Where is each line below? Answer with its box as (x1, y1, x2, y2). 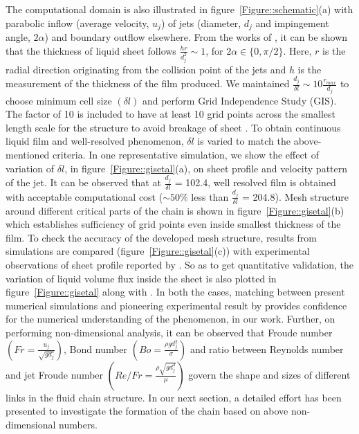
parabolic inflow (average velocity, (6, 15, 149, 30)
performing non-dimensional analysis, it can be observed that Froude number (6, 325, 333, 339)
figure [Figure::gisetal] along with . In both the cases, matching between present (6, 284, 345, 299)
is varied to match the (197, 134, 291, 148)
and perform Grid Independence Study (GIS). (142, 93, 337, 107)
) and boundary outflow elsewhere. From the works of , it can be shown (44, 30, 348, 44)
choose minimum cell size (6, 93, 112, 107)
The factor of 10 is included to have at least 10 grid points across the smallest (6, 107, 335, 121)
